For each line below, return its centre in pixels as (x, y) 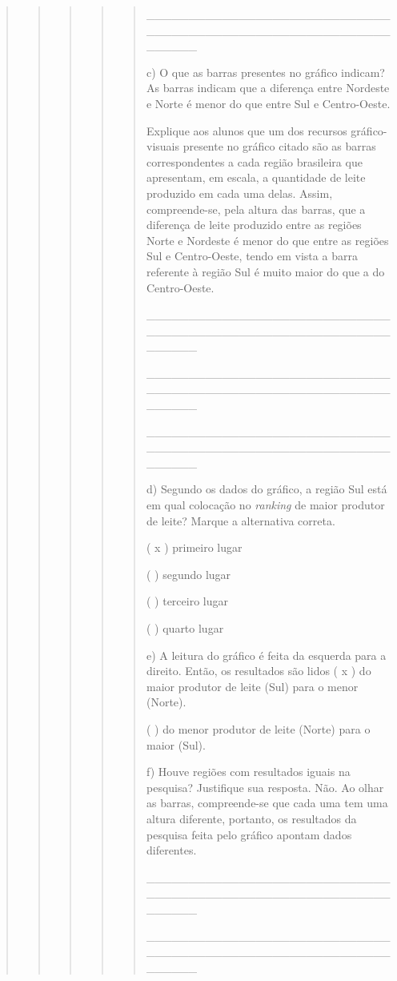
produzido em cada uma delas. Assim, (239, 193)
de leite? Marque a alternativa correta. (241, 520)
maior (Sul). (176, 744)
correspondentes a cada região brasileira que (254, 161)
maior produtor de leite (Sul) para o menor (252, 686)
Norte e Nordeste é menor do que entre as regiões (267, 240)
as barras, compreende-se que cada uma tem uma (267, 803)
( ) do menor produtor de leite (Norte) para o (258, 728)
